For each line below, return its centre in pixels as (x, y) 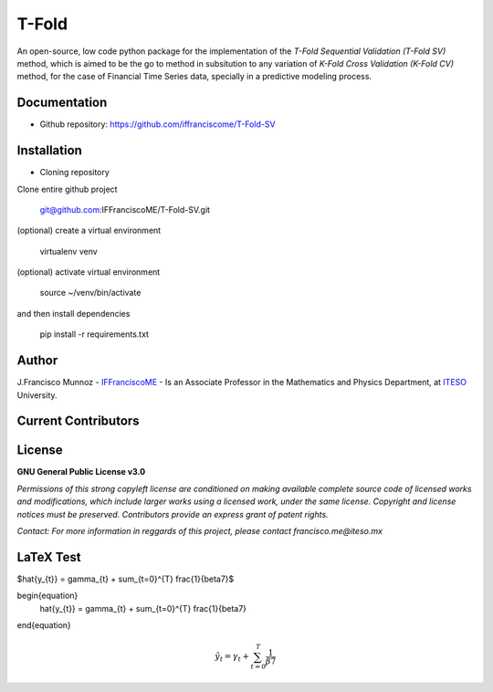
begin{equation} (47, 596)
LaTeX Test (49, 557)
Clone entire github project (67, 189)
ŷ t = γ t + (232, 657)
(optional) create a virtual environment (89, 231)
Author (37, 361)
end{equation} (44, 625)
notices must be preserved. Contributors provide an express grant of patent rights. (173, 514)
